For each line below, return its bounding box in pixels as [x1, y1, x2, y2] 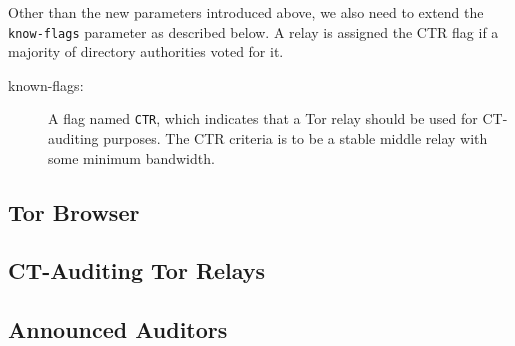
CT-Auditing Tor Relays [8, 255, 266, 286]
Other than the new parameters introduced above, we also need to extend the [8, 2, 484, 22]
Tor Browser [8, 196, 140, 227]
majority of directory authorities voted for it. [8, 41, 284, 62]
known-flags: [8, 74, 84, 95]
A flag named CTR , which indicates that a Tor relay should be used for [48, 108, 478, 129]
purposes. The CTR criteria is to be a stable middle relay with [103, 128, 488, 149]
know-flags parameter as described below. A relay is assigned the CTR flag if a [8, 21, 499, 42]
